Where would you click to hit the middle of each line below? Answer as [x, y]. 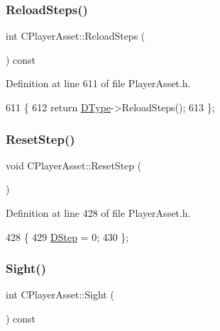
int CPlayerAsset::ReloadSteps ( [76, 36]
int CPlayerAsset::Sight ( [60, 294]
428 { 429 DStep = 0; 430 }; [67, 236]
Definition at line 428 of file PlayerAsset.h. [98, 213]
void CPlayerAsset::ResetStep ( [74, 165]
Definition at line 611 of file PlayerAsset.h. [98, 83]
